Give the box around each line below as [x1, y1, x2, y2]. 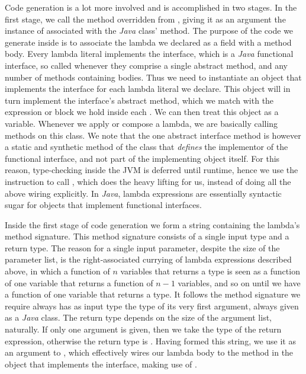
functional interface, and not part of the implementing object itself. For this [5, 152, 280, 164]
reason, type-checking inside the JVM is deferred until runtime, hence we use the [5, 164, 298, 176]
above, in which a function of [5, 265, 110, 277]
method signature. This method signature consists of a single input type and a [5, 230, 289, 242]
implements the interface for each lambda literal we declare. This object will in [5, 82, 291, 95]
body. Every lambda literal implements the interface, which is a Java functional [5, 47, 294, 60]
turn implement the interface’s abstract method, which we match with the [5, 94, 274, 106]
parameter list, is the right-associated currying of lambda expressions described [5, 253, 292, 266]
